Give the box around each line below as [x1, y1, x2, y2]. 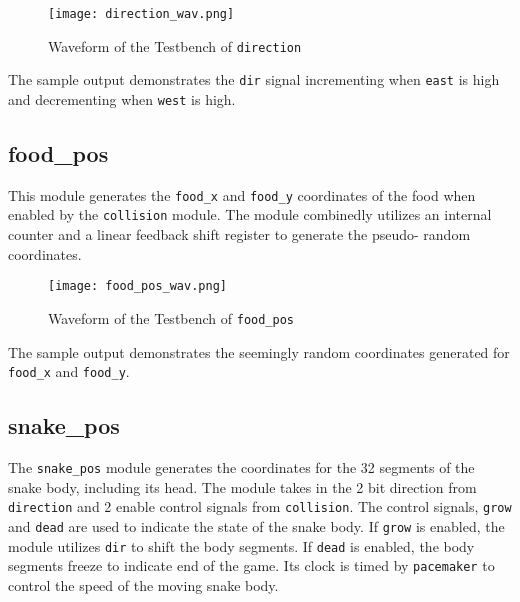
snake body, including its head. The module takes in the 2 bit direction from [8, 476, 477, 497]
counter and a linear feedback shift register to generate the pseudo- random [8, 224, 471, 245]
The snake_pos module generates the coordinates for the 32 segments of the [8, 457, 475, 478]
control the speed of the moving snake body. [8, 574, 279, 595]
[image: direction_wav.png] [48, 7, 235, 21]
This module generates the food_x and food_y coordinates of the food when [8, 184, 476, 205]
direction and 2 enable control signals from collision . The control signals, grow [8, 496, 512, 517]
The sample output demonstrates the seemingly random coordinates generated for [8, 341, 510, 362]
